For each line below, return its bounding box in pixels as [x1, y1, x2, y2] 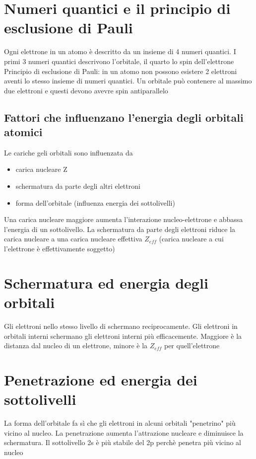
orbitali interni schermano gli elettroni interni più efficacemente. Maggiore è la [4, 330, 242, 341]
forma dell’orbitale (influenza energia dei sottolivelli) [15, 197, 175, 208]
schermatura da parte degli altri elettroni [15, 181, 140, 191]
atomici [4, 124, 43, 140]
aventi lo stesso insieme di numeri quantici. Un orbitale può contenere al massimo [4, 76, 252, 86]
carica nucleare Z [15, 164, 67, 174]
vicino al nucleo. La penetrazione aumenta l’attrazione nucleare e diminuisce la [4, 427, 244, 438]
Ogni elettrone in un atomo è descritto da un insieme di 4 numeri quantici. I [4, 46, 236, 57]
